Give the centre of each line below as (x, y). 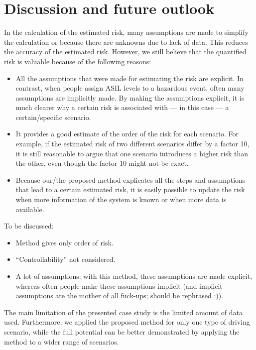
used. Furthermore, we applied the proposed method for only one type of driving (127, 322)
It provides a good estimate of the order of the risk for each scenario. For (127, 134)
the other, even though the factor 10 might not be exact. (102, 163)
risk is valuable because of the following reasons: (78, 61)
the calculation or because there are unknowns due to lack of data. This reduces (126, 42)
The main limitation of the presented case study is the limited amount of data (124, 312)
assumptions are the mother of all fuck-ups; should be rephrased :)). (120, 295)
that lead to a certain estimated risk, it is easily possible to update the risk (130, 189)
